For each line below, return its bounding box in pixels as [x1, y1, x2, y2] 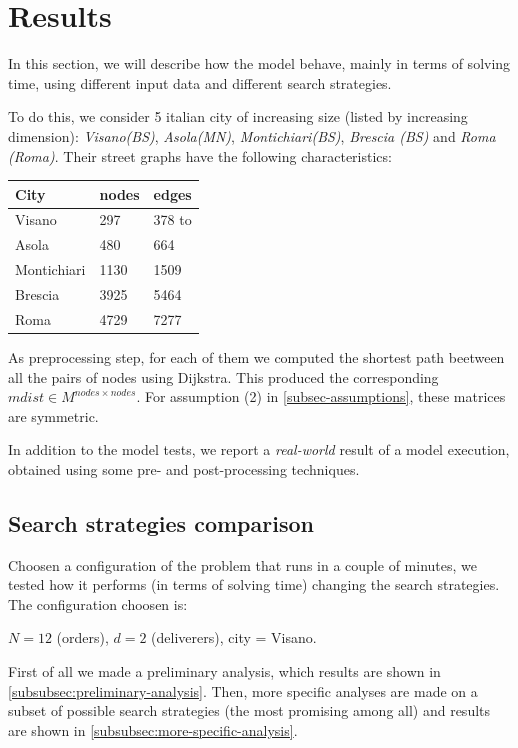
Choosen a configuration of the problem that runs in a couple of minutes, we [8, 554, 477, 575]
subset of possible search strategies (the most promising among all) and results [8, 700, 491, 721]
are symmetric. [8, 405, 99, 426]
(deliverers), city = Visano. [151, 627, 317, 648]
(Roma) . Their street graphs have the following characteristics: [8, 145, 392, 166]
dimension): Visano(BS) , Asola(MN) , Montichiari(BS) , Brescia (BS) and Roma [8, 125, 496, 146]
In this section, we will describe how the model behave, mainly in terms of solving [8, 53, 511, 74]
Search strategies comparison [8, 507, 314, 538]
